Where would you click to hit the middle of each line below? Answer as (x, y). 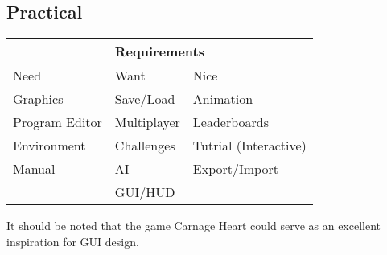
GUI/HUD (145, 192)
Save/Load (145, 99)
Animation (223, 99)
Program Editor (58, 122)
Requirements (159, 51)
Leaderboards (231, 122)
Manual (34, 169)
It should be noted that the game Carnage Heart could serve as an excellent (194, 226)
